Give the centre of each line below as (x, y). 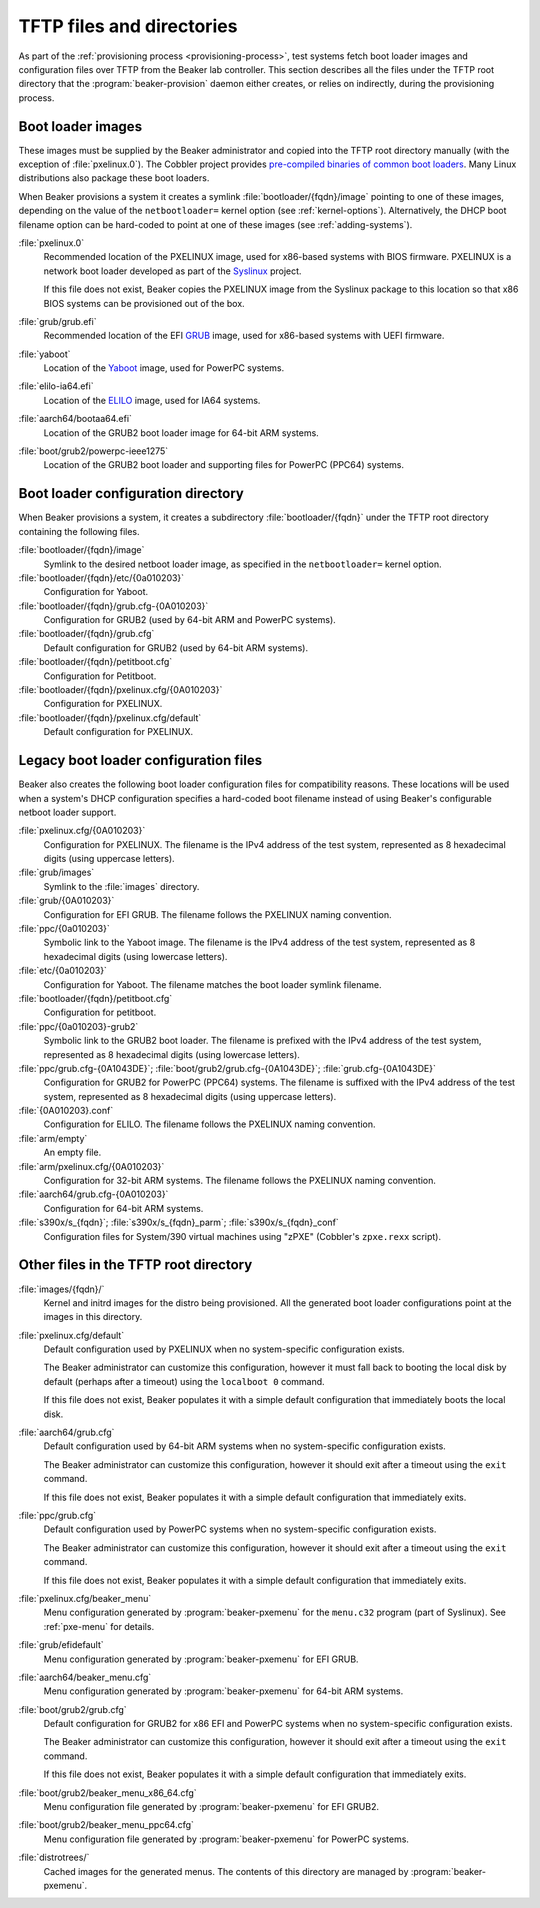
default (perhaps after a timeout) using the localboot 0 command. (184, 1381)
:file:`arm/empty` (53, 1138)
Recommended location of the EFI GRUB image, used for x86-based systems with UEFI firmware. (244, 336)
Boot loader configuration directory (131, 493)
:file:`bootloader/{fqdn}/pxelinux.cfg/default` (110, 717)
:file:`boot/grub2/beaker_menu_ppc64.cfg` (106, 1825)
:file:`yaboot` (44, 354)
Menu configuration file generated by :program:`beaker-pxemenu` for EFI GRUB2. (211, 1807)
